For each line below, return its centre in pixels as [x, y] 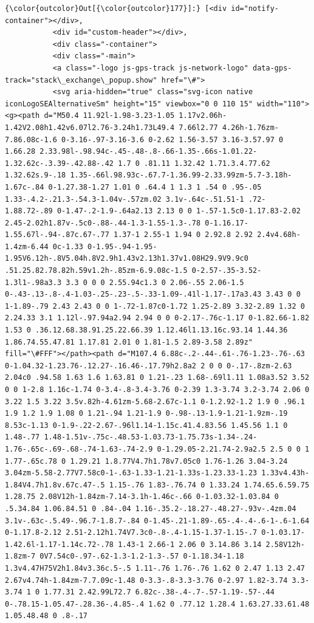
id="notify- [255, 9]
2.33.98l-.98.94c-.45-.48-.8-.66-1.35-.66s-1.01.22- [148, 152]
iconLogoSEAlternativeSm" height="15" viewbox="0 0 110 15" [129, 104]
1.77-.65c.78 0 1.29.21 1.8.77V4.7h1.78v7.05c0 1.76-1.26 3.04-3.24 [146, 461]
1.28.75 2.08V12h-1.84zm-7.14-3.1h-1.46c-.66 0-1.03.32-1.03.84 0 [142, 497]
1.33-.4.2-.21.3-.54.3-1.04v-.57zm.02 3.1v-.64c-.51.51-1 [125, 199]
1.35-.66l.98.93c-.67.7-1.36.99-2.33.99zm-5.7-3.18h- [181, 175]
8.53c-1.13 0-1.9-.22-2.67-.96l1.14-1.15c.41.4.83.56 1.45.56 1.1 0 [146, 425]
